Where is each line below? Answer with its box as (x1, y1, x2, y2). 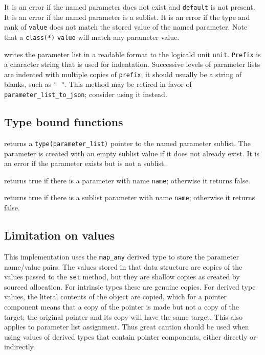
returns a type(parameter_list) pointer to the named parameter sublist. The (4, 137, 251, 148)
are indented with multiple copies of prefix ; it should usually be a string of (4, 68, 242, 79)
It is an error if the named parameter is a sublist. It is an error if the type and (4, 11, 250, 22)
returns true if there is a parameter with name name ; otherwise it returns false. (4, 175, 251, 185)
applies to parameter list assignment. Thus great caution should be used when (4, 321, 249, 332)
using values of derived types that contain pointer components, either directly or (4, 331, 256, 342)
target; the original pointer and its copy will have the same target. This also (4, 311, 242, 322)
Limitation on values (4, 227, 115, 243)
